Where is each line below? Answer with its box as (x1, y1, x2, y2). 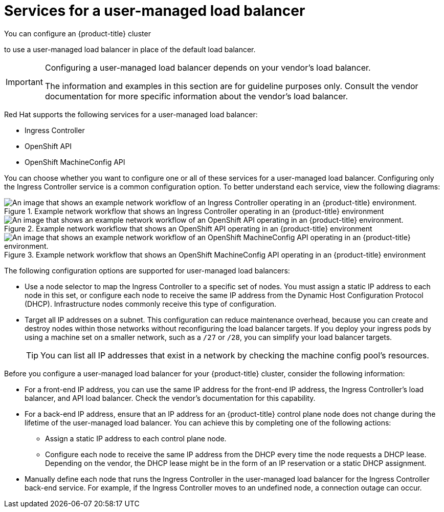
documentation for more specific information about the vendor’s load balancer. (45, 91, 348, 101)
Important (6, 76, 43, 87)
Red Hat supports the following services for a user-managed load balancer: (4, 110, 258, 119)
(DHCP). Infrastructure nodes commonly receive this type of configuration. (25, 299, 277, 308)
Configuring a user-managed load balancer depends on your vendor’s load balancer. (45, 62, 371, 73)
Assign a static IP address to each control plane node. (45, 434, 227, 443)
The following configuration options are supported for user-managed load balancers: (4, 266, 290, 275)
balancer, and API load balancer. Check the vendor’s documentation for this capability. (25, 393, 316, 402)
